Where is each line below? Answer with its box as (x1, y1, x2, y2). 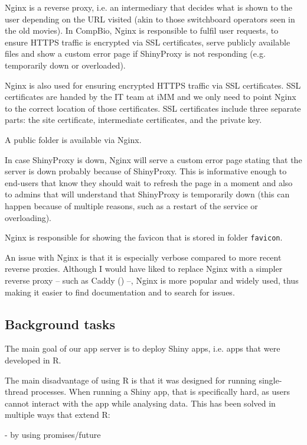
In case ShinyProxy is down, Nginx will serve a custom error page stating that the (5, 153, 302, 165)
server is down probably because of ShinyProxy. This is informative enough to (5, 165, 287, 177)
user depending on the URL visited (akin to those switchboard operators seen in (5, 12, 295, 25)
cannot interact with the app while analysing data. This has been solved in (5, 397, 276, 409)
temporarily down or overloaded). (5, 59, 126, 71)
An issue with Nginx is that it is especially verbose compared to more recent (5, 251, 282, 263)
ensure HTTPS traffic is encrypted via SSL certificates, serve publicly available (5, 35, 290, 48)
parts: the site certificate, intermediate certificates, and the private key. (5, 113, 262, 126)
